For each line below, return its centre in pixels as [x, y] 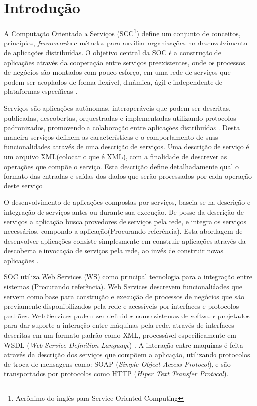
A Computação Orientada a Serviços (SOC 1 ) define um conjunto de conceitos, [122, 32]
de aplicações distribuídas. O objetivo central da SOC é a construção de [113, 52]
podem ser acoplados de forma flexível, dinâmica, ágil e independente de [113, 81]
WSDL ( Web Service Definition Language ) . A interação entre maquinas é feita [124, 344]
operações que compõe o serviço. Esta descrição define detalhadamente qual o [122, 166]
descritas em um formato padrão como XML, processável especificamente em [120, 335]
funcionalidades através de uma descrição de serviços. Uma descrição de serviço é [127, 147]
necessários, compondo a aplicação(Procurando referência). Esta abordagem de [123, 231]
